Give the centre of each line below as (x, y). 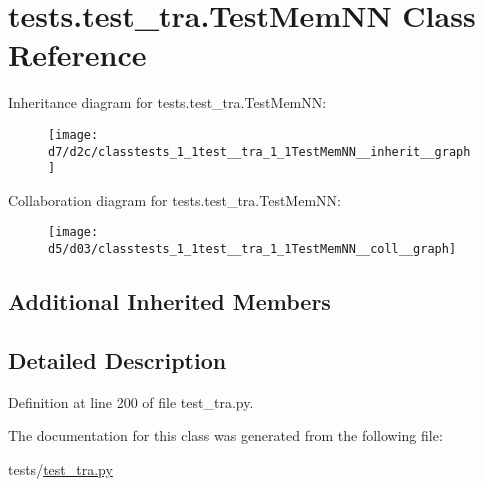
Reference (77, 54)
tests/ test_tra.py (60, 468)
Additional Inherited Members (169, 301)
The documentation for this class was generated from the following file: (225, 435)
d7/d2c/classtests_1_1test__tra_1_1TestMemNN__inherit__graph (259, 151)
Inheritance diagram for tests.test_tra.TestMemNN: (167, 102)
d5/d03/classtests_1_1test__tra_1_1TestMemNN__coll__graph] (252, 249)
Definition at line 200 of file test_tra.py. (131, 401)
